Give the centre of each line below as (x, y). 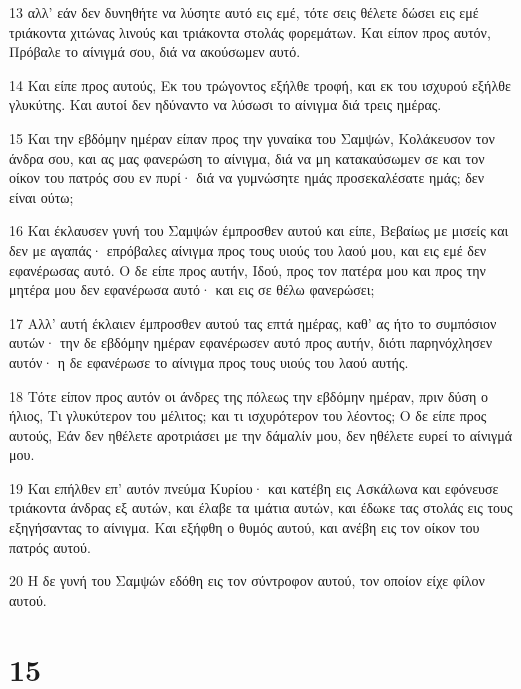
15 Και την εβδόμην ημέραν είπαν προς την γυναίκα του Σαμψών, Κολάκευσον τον (252, 137)
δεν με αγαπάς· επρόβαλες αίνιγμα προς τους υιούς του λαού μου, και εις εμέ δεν (248, 249)
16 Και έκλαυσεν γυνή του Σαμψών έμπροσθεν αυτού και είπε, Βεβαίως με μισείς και (259, 230)
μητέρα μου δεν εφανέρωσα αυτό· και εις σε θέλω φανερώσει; (192, 289)
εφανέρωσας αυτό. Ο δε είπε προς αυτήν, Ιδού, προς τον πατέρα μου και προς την (247, 269)
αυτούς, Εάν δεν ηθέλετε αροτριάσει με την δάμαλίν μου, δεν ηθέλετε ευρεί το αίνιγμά (261, 434)
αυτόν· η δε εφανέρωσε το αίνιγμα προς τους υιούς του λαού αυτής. (209, 361)
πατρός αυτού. (50, 546)
